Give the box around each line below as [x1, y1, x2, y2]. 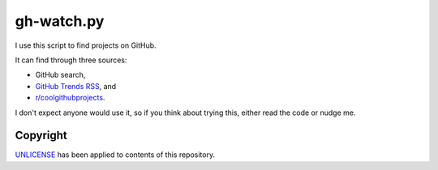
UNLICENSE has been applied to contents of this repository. [15, 150, 215, 159]
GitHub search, [35, 70, 86, 80]
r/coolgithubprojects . [35, 93, 105, 103]
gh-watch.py [15, 12, 105, 30]
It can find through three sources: [15, 55, 127, 65]
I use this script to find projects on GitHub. [15, 40, 157, 50]
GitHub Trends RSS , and [35, 81, 117, 91]
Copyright [15, 129, 68, 142]
